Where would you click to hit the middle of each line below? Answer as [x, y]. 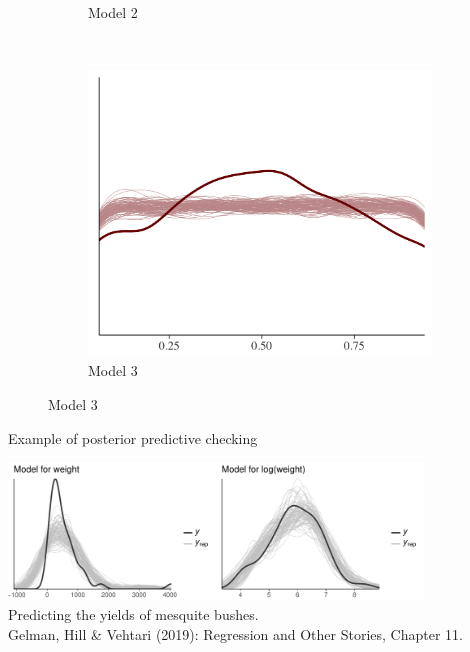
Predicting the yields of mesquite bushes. [133, 614]
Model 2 [113, 12]
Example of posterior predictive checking [133, 437]
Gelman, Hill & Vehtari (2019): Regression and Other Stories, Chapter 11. [235, 633]
